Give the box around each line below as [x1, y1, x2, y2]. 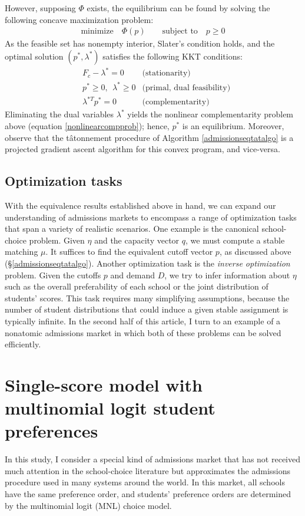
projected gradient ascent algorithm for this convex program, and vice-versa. [5, 143, 280, 155]
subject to [162, 27, 198, 36]
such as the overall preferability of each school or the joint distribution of [5, 280, 268, 292]
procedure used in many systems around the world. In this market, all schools [5, 476, 285, 488]
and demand [110, 268, 155, 281]
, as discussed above [219, 245, 291, 258]
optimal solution [5, 50, 64, 62]
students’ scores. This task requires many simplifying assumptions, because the [5, 291, 290, 304]
